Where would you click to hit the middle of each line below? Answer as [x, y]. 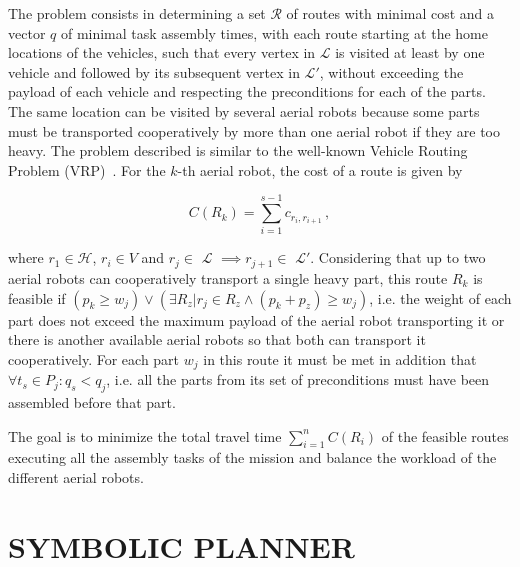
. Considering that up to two [398, 257]
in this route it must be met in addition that [340, 358]
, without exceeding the [391, 71]
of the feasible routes [445, 435]
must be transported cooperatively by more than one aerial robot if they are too [254, 130]
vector [27, 32]
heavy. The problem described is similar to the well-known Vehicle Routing [238, 150]
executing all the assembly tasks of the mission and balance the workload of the [252, 457]
